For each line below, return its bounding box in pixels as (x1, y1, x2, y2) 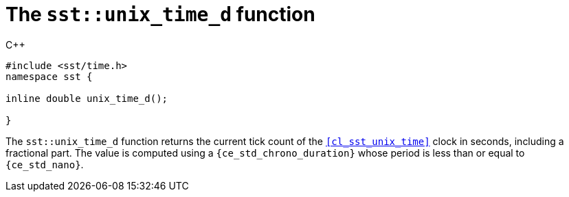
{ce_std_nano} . (5, 158, 84, 170)
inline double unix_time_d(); (5, 92, 168, 104)
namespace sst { (5, 70, 93, 82)
